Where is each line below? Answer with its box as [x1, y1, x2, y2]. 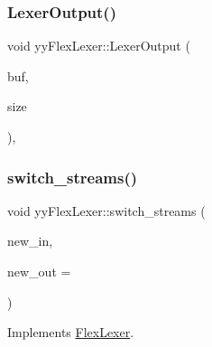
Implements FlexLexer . [7, 323, 134, 342]
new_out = [7, 262, 71, 280]
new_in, [7, 231, 53, 250]
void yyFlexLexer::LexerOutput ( [7, 36, 190, 55]
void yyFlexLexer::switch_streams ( [7, 201, 206, 220]
